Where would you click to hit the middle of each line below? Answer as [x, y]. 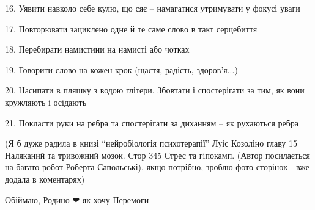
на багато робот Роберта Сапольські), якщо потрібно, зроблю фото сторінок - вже [157, 167]
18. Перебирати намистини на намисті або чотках [97, 49]
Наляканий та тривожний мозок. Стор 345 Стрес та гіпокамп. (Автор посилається [158, 155]
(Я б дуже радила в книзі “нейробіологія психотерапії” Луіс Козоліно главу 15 [151, 143]
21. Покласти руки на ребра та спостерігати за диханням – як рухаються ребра [152, 122]
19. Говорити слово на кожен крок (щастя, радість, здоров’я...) [121, 69]
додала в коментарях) [45, 179]
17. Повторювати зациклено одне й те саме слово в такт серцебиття [131, 28]
